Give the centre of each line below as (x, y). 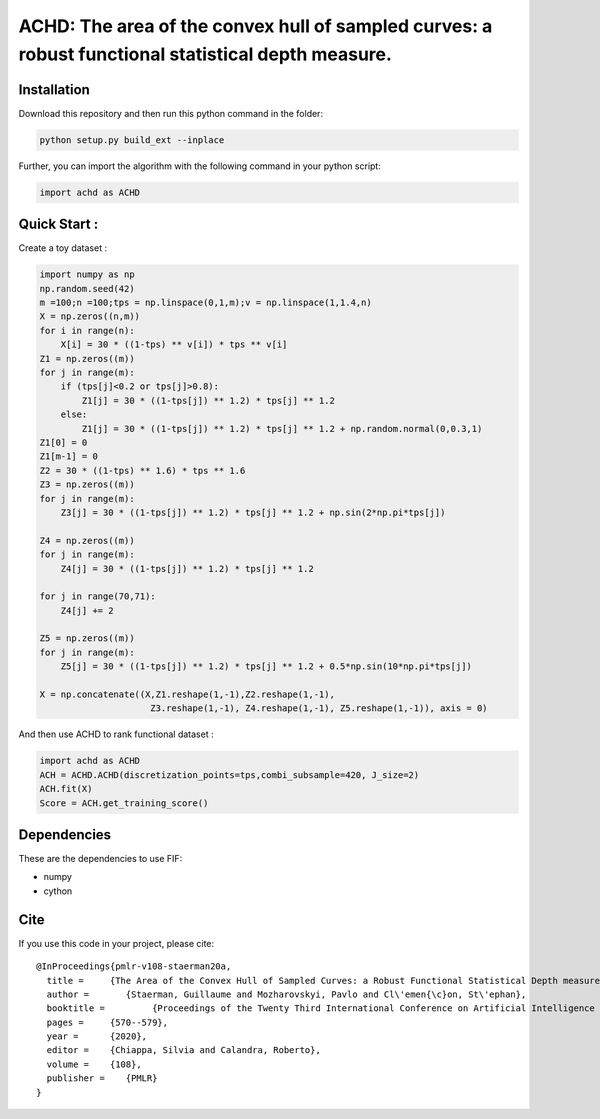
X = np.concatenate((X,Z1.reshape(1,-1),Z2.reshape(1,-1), (187, 694)
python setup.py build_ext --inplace (132, 139)
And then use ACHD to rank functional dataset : (116, 734)
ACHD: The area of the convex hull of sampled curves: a (255, 26)
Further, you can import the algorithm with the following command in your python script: (200, 166)
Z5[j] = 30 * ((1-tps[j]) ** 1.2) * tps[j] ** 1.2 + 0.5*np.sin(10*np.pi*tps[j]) (266, 666)
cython (58, 891)
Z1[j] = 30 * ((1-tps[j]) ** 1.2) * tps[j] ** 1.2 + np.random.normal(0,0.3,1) (282, 428)
